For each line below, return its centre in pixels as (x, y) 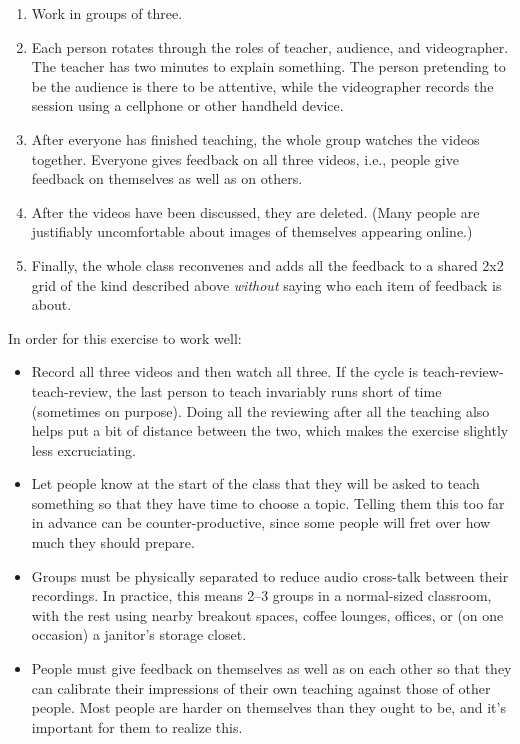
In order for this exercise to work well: (125, 337)
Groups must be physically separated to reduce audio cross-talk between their (270, 575)
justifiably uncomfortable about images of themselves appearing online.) (252, 231)
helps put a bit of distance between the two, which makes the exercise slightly (270, 430)
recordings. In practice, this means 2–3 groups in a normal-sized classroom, (261, 595)
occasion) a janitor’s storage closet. (139, 634)
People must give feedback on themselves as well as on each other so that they (271, 668)
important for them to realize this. (137, 726)
